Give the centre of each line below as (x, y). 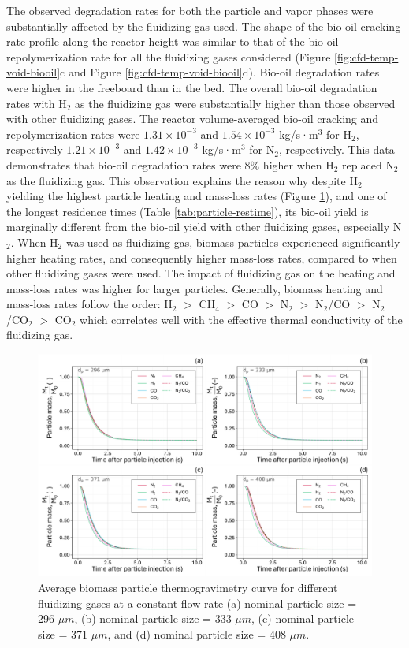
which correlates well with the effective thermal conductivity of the (241, 319)
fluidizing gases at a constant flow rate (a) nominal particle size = (197, 603)
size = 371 (63, 633)
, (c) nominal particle (303, 618)
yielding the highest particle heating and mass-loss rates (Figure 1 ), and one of (197, 196)
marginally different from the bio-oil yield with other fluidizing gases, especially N (204, 227)
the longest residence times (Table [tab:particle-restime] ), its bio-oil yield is (188, 211)
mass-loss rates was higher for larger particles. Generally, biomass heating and (195, 288)
